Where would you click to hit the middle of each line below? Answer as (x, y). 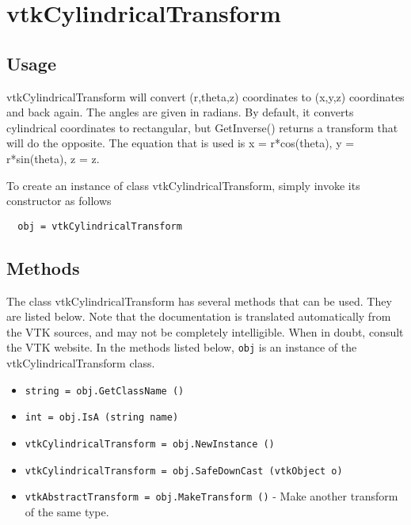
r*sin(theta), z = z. (53, 158)
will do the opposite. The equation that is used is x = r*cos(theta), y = (181, 143)
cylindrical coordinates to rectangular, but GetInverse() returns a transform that (202, 127)
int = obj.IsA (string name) (102, 418)
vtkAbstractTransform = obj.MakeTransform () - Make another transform (211, 496)
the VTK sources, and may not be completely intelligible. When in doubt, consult (205, 331)
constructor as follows (59, 201)
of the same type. (67, 511)
